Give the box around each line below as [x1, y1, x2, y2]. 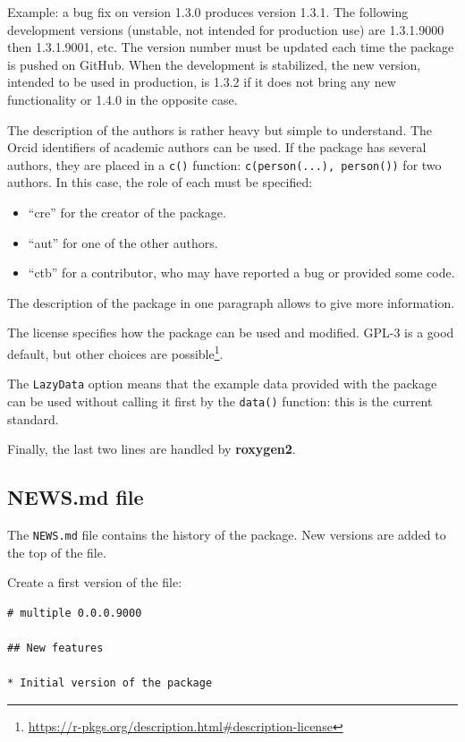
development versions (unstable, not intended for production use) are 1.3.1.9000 [7, 20, 444, 38]
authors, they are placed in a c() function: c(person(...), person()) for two [7, 155, 442, 174]
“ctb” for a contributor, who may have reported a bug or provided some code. [28, 263, 455, 282]
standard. [7, 409, 59, 428]
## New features [7, 641, 104, 654]
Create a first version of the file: [7, 573, 182, 592]
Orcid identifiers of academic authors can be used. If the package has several [7, 138, 427, 157]
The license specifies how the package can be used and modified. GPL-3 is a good [7, 323, 454, 342]
